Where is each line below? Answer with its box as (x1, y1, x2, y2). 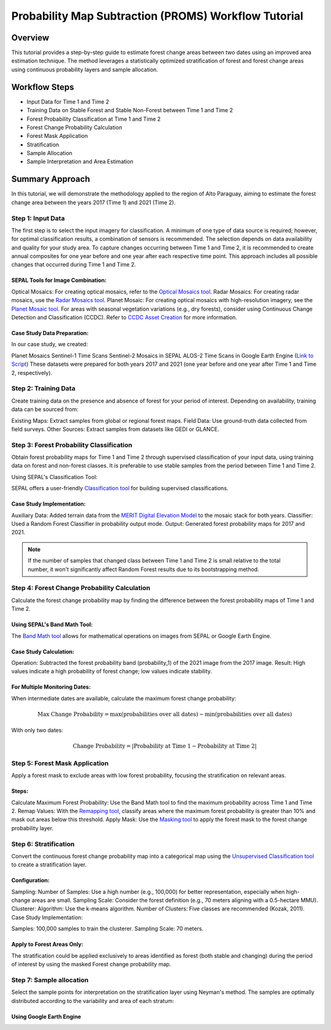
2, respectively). (11, 369, 53, 376)
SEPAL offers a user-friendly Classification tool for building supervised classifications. (11, 485, 229, 492)
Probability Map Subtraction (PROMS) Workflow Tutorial (11, 9, 303, 23)
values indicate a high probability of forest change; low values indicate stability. (11, 668, 213, 675)
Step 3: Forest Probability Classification (11, 441, 132, 449)
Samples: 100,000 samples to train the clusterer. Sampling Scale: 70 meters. (11, 925, 204, 933)
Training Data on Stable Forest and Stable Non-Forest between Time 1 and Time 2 (26, 107, 233, 114)
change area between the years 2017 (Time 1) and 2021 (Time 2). (11, 199, 176, 206)
